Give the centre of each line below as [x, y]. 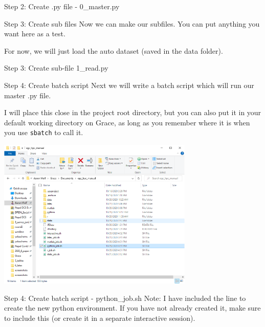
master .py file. [28, 95]
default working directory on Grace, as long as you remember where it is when [127, 122]
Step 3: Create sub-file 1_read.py [56, 68]
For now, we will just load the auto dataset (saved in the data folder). [114, 50]
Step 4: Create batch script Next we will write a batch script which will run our [129, 85]
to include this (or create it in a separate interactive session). [100, 318]
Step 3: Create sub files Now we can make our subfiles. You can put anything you [132, 23]
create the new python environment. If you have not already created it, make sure [132, 308]
